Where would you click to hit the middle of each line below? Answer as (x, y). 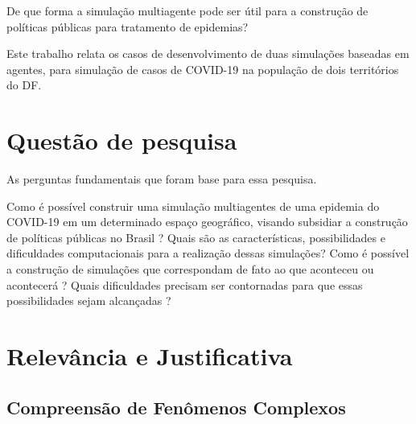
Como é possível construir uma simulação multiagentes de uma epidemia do (193, 206)
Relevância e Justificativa (150, 356)
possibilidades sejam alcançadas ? (89, 301)
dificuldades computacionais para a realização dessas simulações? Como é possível (208, 253)
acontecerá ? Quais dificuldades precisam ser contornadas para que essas (185, 284)
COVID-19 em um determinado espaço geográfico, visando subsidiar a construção (207, 222)
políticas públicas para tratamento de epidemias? (128, 26)
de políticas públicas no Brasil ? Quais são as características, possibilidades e (196, 237)
